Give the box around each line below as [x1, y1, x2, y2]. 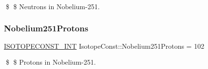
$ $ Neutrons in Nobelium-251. [5, 1, 100, 11]
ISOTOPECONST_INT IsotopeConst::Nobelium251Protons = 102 [4, 41, 205, 51]
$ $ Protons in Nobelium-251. [5, 57, 96, 67]
